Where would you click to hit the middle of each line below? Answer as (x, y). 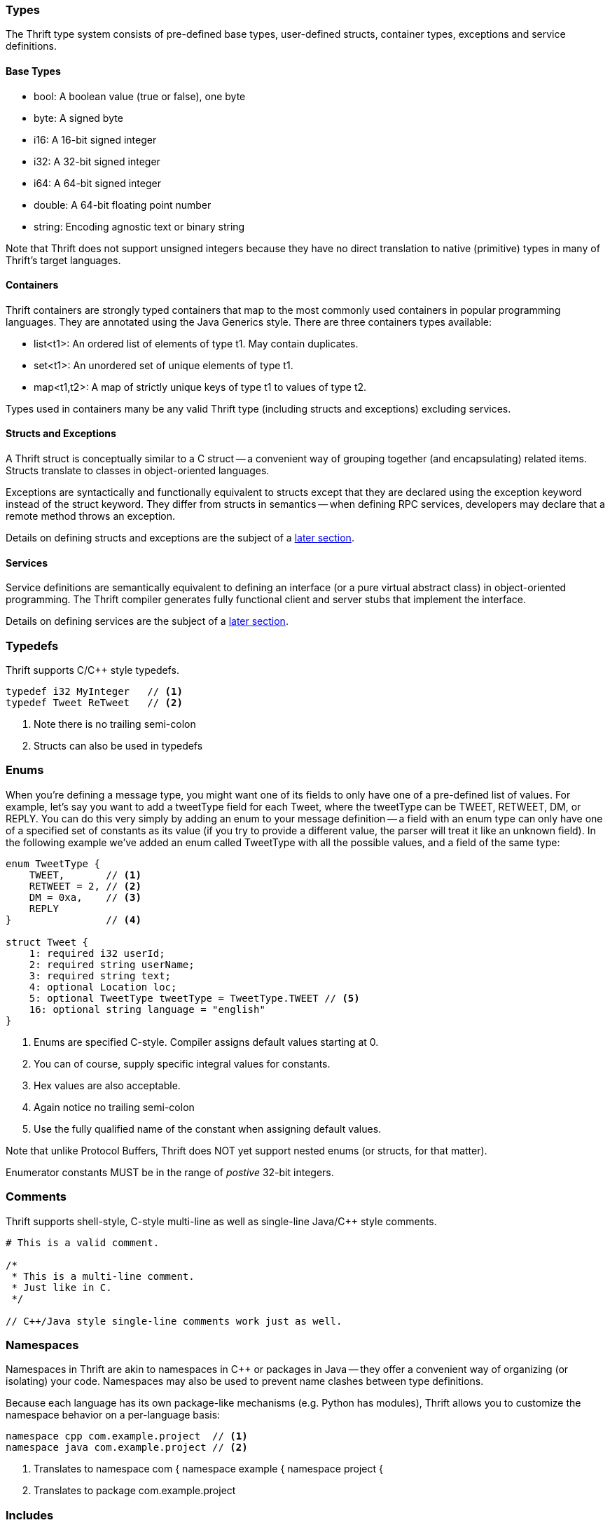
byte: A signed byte (78, 118)
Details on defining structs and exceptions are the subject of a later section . (180, 538)
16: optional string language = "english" (147, 1009)
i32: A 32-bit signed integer (97, 161)
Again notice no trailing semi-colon (114, 1107)
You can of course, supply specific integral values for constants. (182, 1063)
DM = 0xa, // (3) (85, 897)
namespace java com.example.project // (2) (127, 1448)
